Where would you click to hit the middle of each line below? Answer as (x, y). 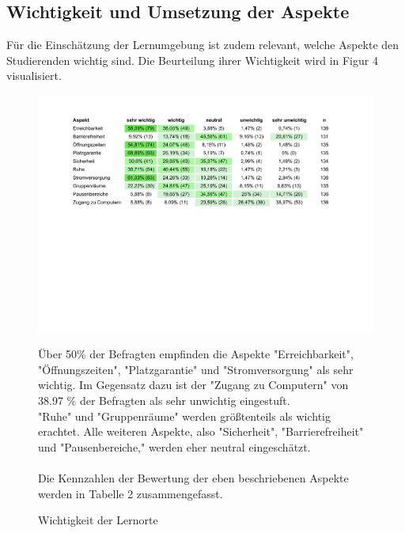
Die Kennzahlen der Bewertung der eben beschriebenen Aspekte (193, 477)
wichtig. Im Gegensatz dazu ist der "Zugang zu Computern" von (193, 385)
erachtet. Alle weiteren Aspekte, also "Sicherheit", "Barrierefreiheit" (201, 431)
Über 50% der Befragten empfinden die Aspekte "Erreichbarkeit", (196, 354)
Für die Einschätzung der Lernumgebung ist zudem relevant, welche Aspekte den (203, 45)
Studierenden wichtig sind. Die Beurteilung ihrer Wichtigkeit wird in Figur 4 (192, 60)
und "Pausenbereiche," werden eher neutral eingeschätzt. (174, 446)
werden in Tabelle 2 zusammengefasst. (131, 493)
